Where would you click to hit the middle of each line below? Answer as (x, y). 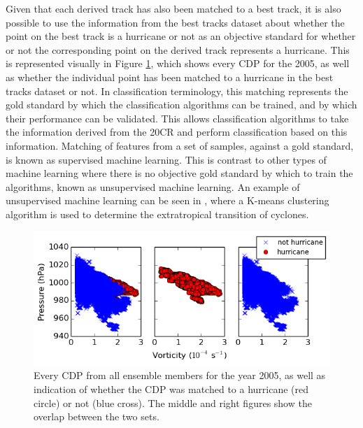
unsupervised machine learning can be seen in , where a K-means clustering (168, 200)
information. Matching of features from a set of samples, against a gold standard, (180, 145)
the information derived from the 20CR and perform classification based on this (177, 132)
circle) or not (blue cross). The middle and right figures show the (173, 402)
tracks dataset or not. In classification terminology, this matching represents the (177, 91)
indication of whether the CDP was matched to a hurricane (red (171, 388)
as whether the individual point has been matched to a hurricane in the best (170, 77)
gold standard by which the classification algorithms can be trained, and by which (181, 105)
